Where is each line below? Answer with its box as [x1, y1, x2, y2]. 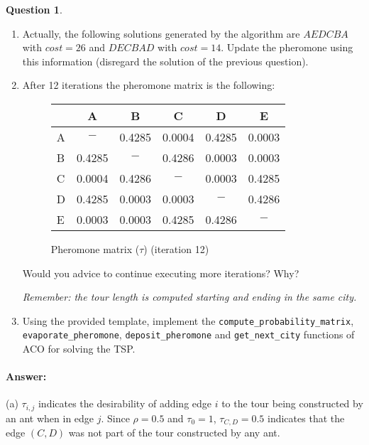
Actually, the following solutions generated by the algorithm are [22, 26, 300, 41]
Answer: [6, 369, 47, 384]
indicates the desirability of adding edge [38, 396, 212, 411]
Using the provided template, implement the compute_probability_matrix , [22, 313, 354, 328]
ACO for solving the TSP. [22, 341, 136, 356]
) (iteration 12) [143, 241, 209, 256]
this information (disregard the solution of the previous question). [22, 53, 309, 68]
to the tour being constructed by [221, 396, 363, 411]
